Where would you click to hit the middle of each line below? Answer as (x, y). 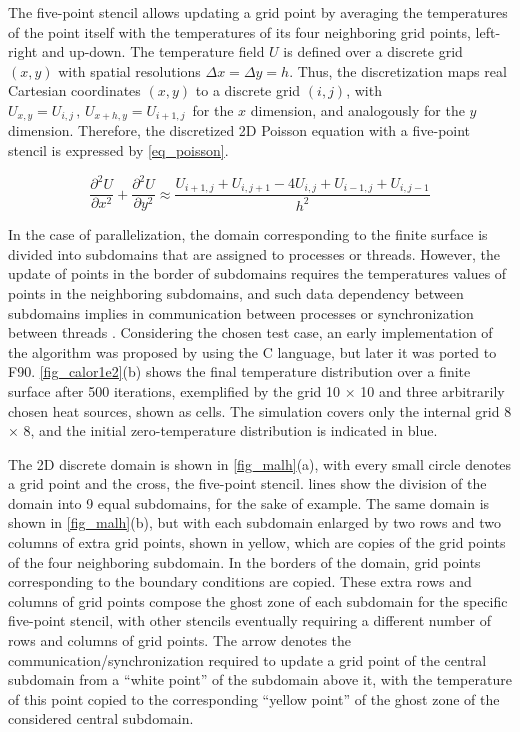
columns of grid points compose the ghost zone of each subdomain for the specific (258, 600)
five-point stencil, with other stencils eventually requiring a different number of (250, 620)
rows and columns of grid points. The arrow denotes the (180, 640)
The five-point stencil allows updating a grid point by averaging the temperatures (258, 12)
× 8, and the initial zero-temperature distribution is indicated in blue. (223, 430)
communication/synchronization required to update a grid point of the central (247, 659)
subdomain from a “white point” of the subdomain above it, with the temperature (260, 679)
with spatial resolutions (129, 70)
